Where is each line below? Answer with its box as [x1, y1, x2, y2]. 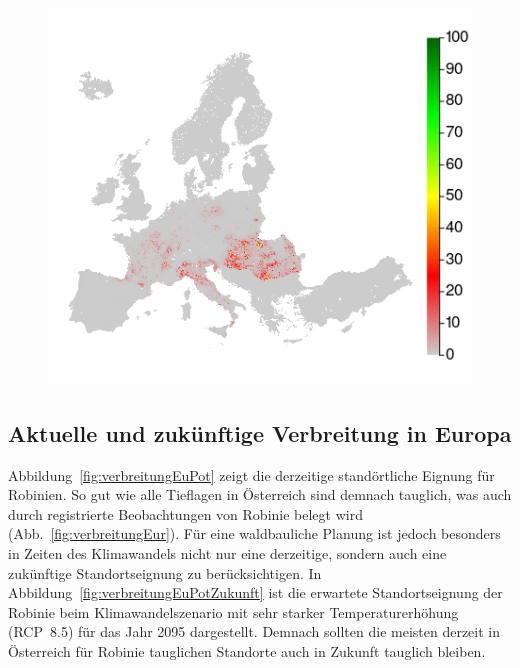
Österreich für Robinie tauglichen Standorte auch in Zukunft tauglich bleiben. [8, 641, 486, 662]
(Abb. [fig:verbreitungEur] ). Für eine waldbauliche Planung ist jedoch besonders [8, 523, 501, 544]
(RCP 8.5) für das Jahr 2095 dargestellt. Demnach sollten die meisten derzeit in [8, 621, 500, 642]
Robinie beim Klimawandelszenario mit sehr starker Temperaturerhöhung [8, 601, 459, 622]
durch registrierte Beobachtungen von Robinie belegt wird [8, 503, 363, 524]
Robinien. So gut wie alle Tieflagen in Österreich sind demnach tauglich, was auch [8, 484, 512, 505]
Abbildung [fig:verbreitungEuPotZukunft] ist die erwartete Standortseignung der [8, 582, 503, 603]
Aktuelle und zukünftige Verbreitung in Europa [8, 417, 512, 448]
